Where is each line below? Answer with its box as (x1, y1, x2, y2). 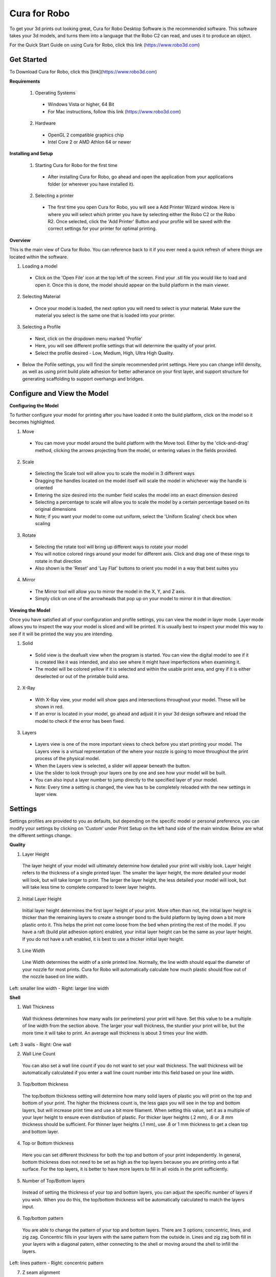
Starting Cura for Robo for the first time (35, 162, 118, 168)
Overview (9, 237, 31, 243)
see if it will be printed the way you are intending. (9, 631, 113, 637)
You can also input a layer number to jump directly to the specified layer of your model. (35, 777, 218, 783)
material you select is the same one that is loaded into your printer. (35, 312, 176, 318)
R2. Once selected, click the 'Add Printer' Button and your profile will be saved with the (48, 219, 231, 225)
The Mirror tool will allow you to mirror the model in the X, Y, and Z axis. (35, 588, 186, 595)
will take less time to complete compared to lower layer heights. (22, 884, 156, 890)
